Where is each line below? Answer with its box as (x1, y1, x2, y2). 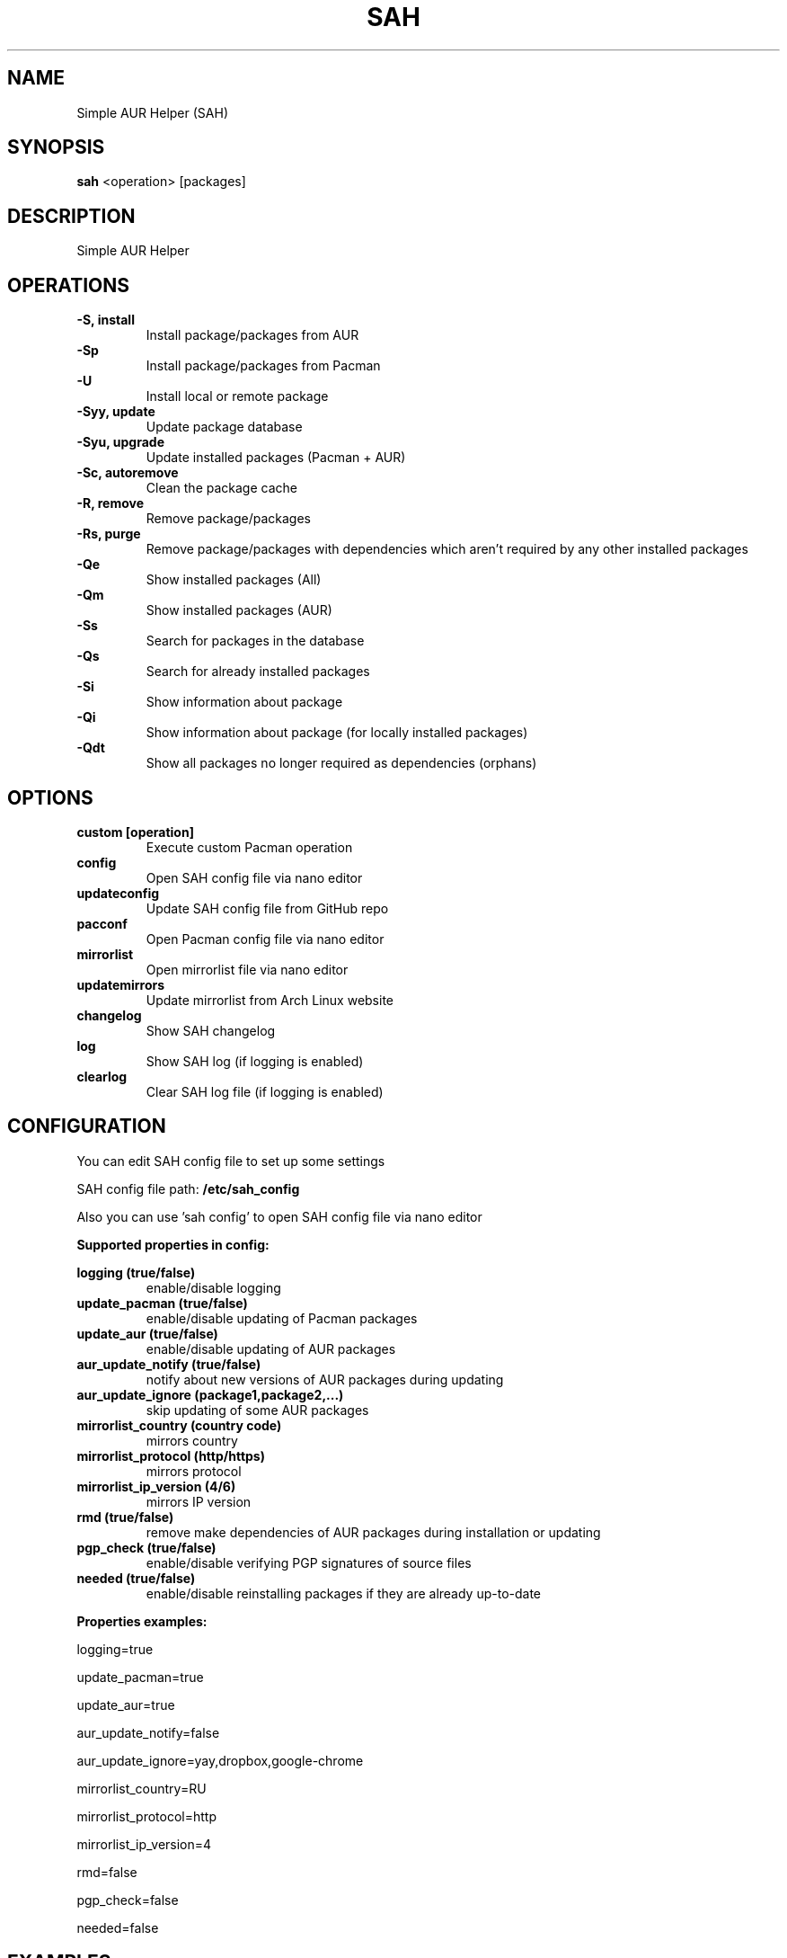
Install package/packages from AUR (146, 327, 359, 343)
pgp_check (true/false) (76, 1539, 217, 1555)
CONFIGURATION (7, 1115, 166, 1138)
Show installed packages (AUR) (146, 602, 332, 619)
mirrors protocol (146, 1463, 242, 1479)
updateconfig (76, 885, 160, 901)
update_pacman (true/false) (76, 1295, 248, 1311)
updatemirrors (76, 976, 165, 992)
